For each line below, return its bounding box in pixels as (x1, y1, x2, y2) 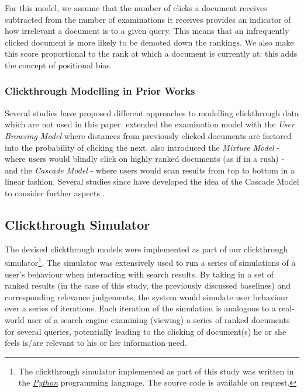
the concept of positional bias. (5, 58, 112, 71)
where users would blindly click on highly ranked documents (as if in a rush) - (5, 152, 285, 165)
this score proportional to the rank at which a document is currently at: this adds (5, 47, 298, 60)
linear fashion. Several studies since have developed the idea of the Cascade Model (5, 175, 299, 188)
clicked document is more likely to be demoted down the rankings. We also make (5, 36, 294, 48)
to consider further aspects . (5, 186, 105, 199)
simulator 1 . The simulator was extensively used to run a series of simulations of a (5, 255, 296, 268)
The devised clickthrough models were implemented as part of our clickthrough (5, 242, 288, 255)
